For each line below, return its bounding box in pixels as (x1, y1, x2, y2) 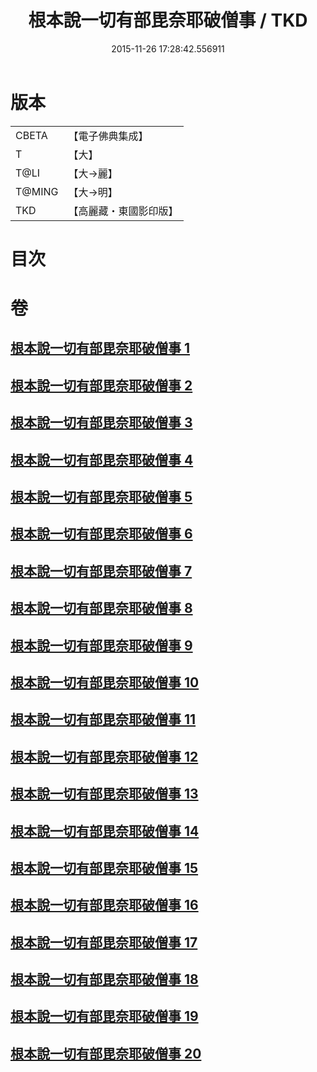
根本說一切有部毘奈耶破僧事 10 (10, 674, 200, 691)
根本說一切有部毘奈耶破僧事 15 (10, 859, 199, 876)
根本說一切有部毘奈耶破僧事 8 (10, 600, 193, 617)
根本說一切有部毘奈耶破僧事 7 (10, 562, 193, 580)
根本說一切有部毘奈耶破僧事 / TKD (28, 9, 308, 32)
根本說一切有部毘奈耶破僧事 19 (10, 1008, 199, 1025)
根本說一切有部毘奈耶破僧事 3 (10, 414, 193, 431)
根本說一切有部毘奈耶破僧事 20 (10, 1045, 202, 1062)
